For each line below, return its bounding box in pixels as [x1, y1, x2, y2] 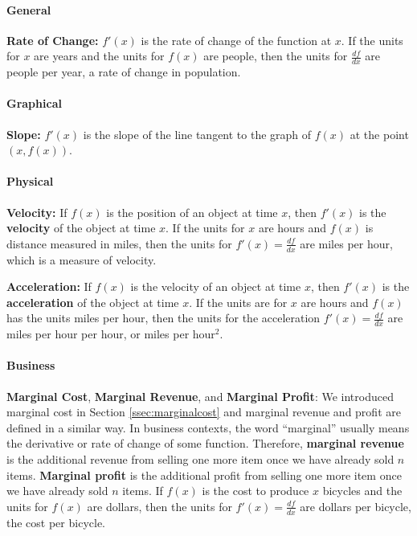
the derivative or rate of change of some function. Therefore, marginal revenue [6, 435, 404, 452]
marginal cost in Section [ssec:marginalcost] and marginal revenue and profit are [6, 403, 401, 420]
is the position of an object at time [106, 203, 278, 220]
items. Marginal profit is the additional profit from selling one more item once [6, 466, 402, 483]
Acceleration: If [6, 278, 92, 295]
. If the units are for [189, 293, 288, 310]
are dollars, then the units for [87, 497, 232, 514]
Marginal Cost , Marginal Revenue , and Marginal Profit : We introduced [6, 387, 394, 404]
